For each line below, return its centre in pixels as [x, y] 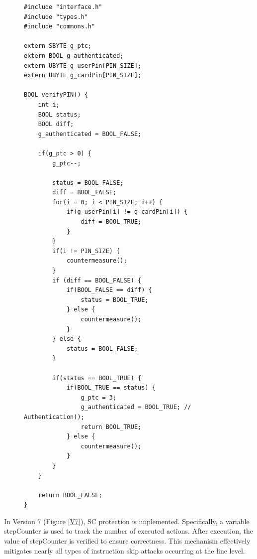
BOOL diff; [56, 124]
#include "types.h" [56, 17]
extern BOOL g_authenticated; [74, 56]
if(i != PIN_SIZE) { [86, 251]
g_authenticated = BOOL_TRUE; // [136, 407]
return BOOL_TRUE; [111, 427]
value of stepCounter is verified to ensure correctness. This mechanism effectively [127, 541]
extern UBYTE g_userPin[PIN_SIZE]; [83, 66]
